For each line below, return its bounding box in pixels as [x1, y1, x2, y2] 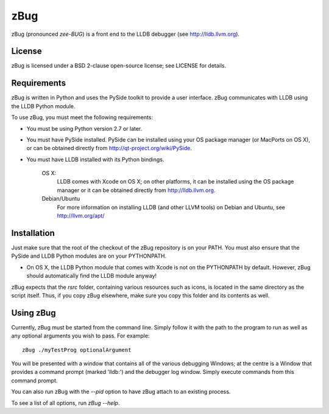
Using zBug [11, 308, 56, 318]
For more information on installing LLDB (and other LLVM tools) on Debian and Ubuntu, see [57, 204, 286, 211]
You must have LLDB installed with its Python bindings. [26, 156, 164, 163]
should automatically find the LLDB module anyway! [26, 272, 157, 280]
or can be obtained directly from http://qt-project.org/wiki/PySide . [26, 145, 192, 152]
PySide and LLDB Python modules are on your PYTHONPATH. [11, 252, 167, 260]
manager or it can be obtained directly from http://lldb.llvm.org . [57, 186, 216, 194]
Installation [11, 228, 55, 238]
